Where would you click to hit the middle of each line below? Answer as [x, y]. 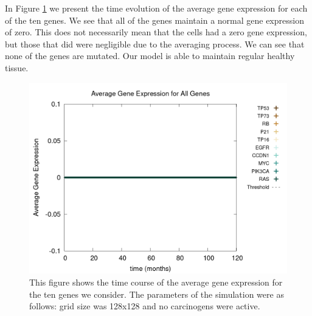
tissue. [17, 67]
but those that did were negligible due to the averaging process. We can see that [155, 44]
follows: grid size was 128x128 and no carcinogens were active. [145, 306]
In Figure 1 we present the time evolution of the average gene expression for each [156, 8]
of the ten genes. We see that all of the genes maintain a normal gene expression [154, 20]
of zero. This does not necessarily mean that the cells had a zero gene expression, [156, 32]
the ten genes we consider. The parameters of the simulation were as [157, 294]
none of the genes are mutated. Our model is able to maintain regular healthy [150, 56]
